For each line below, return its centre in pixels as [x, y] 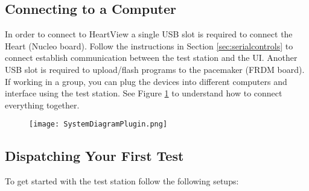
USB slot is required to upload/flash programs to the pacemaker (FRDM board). [155, 69]
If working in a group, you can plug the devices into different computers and [146, 81]
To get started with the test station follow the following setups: [122, 181]
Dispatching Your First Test [94, 156]
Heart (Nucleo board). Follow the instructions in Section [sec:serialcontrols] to [149, 45]
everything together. [42, 105]
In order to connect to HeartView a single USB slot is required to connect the [149, 34]
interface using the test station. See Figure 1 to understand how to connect [144, 93]
